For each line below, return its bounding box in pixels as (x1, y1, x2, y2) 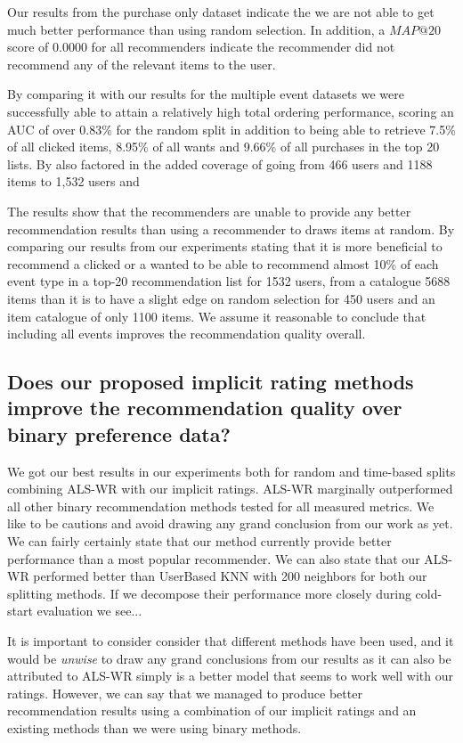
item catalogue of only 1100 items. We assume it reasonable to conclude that (7, 306, 426, 325)
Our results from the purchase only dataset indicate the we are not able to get (7, 3, 435, 20)
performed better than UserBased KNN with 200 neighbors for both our (33, 567, 427, 585)
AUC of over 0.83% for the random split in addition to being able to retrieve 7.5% (7, 119, 456, 138)
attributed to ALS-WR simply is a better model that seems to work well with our (7, 666, 453, 685)
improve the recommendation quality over (7, 394, 402, 421)
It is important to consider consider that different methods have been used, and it (7, 632, 454, 650)
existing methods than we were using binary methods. (7, 718, 302, 737)
